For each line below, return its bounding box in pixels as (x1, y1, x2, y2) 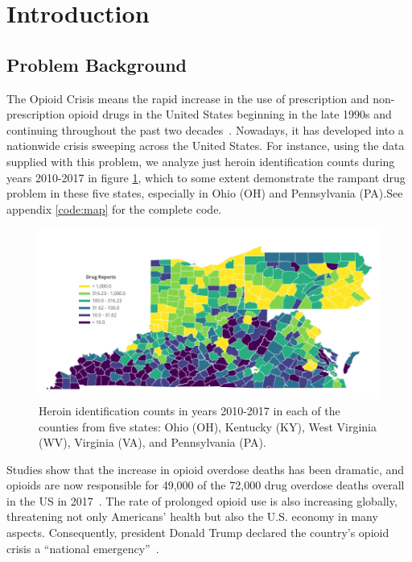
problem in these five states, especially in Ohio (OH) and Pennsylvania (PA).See (6, 185, 403, 202)
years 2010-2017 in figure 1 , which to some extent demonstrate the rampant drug (6, 169, 406, 185)
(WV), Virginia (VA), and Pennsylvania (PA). (39, 434, 266, 451)
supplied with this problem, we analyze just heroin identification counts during (6, 152, 395, 169)
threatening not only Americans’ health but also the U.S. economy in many (6, 508, 378, 525)
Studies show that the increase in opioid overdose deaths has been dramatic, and (6, 460, 405, 477)
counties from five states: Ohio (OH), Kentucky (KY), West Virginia (39, 418, 377, 435)
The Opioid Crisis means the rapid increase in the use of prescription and (6, 90, 369, 106)
